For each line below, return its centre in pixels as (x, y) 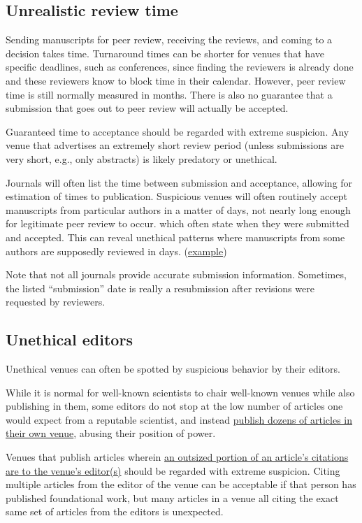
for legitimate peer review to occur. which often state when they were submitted (178, 223)
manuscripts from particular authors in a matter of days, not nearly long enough (178, 209)
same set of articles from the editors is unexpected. (115, 511)
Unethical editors (69, 339)
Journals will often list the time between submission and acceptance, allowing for (179, 182)
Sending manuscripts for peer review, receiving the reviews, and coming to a (169, 40)
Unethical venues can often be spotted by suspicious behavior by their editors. (173, 369)
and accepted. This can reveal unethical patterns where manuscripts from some (175, 237)
